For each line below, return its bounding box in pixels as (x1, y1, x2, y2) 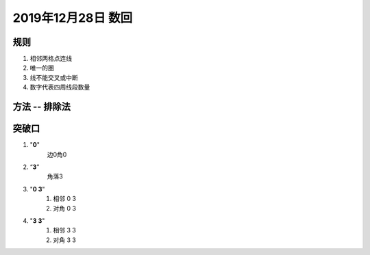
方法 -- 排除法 (12, 101, 71, 113)
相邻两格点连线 (29, 55, 72, 63)
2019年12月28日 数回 (12, 10, 133, 25)
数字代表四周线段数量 (29, 83, 90, 92)
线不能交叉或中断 (29, 73, 78, 81)
